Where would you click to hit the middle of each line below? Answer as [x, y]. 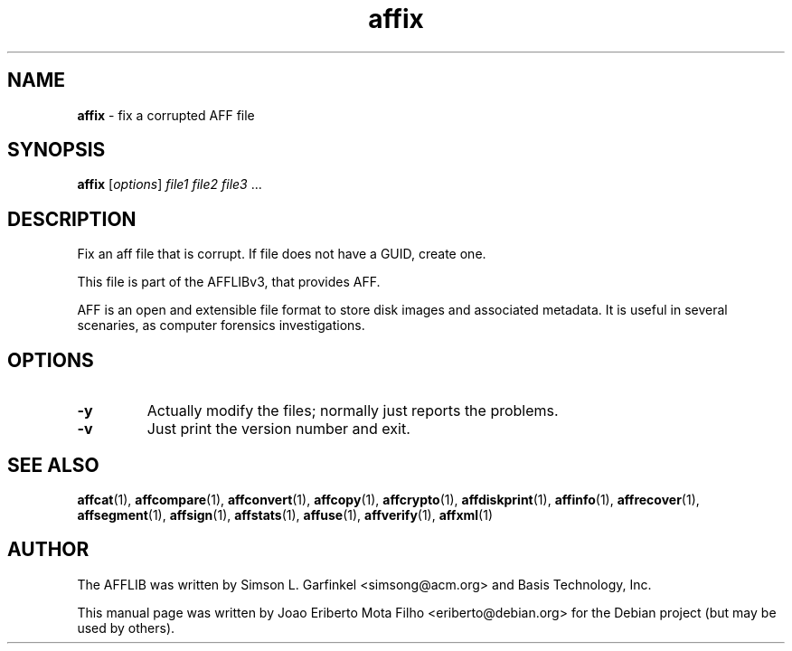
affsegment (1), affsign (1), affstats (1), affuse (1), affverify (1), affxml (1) [285, 514]
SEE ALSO [53, 465]
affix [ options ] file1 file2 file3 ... [170, 184]
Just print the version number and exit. [278, 429]
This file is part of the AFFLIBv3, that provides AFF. [229, 282]
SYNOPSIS [57, 150]
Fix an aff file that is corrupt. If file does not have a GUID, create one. [282, 254]
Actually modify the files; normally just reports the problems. [353, 411]
